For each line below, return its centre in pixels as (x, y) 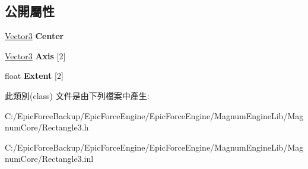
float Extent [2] (34, 76)
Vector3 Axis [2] (35, 55)
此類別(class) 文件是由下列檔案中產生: (77, 95)
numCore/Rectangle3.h (47, 127)
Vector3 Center (34, 36)
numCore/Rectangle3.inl (49, 159)
